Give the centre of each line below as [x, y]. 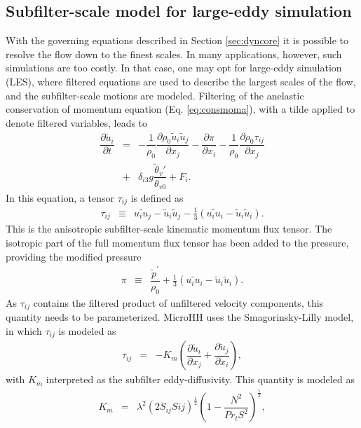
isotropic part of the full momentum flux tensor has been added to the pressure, [177, 243]
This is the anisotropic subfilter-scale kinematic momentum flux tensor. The [169, 229]
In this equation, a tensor [60, 198]
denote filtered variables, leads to [77, 122]
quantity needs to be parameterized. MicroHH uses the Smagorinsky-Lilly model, [180, 317]
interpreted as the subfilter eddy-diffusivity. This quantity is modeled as [200, 379]
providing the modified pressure [74, 256]
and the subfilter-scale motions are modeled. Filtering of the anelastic [155, 95]
